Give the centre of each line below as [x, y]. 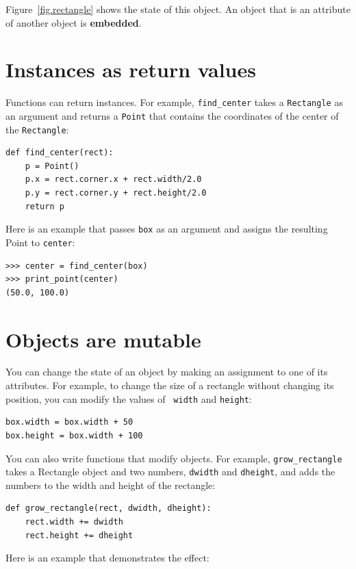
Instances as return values [131, 69]
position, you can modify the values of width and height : [129, 398]
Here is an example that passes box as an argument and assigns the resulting [167, 229]
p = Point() [52, 166]
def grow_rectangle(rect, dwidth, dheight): [109, 508]
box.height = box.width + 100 [74, 435]
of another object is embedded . [74, 22]
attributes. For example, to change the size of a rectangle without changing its [170, 385]
